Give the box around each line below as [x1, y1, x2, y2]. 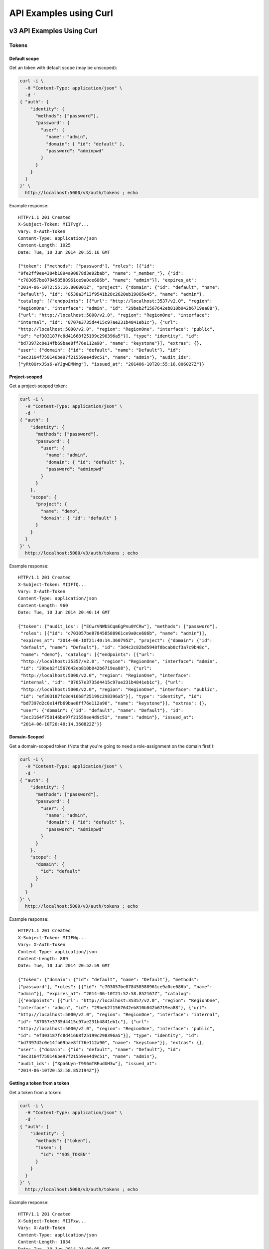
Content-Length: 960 [18, 603, 68, 608]
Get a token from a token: [9, 1089, 62, 1095]
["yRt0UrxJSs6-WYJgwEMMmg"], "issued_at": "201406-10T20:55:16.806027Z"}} [18, 361, 205, 367]
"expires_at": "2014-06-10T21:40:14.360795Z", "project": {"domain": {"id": [20, 637, 213, 643]
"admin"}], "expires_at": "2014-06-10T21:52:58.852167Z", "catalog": [18, 991, 192, 996]
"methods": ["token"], [35, 1138, 91, 1144]
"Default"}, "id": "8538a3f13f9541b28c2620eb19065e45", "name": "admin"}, [18, 291, 205, 297]
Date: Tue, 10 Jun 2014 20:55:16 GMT [18, 249, 111, 255]
